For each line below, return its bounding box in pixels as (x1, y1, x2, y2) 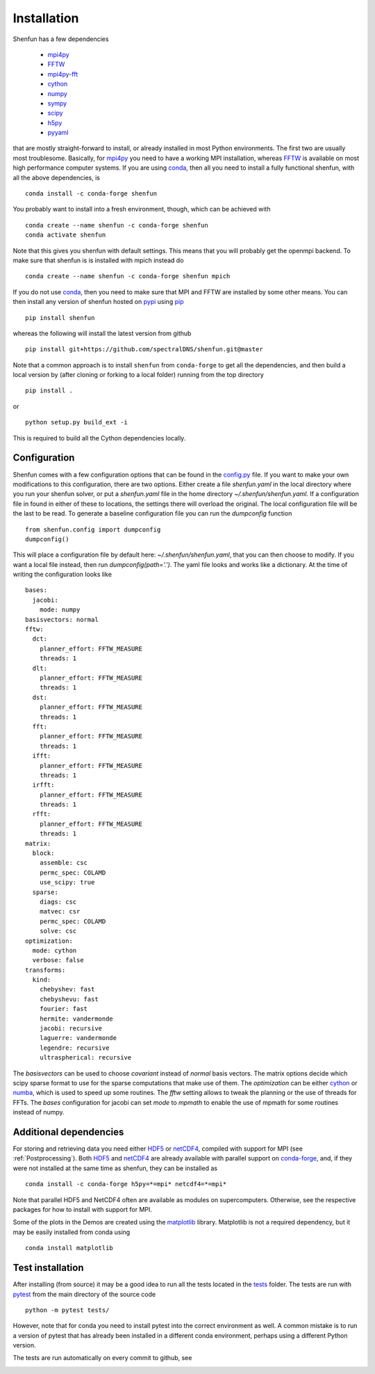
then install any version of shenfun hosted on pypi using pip (12, 298, 184, 306)
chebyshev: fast (39, 985, 95, 993)
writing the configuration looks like (12, 570, 112, 579)
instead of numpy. (12, 1108, 65, 1117)
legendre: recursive (39, 1044, 110, 1052)
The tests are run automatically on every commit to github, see (12, 1354, 192, 1362)
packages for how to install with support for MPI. (12, 1206, 153, 1214)
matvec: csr (39, 908, 81, 916)
